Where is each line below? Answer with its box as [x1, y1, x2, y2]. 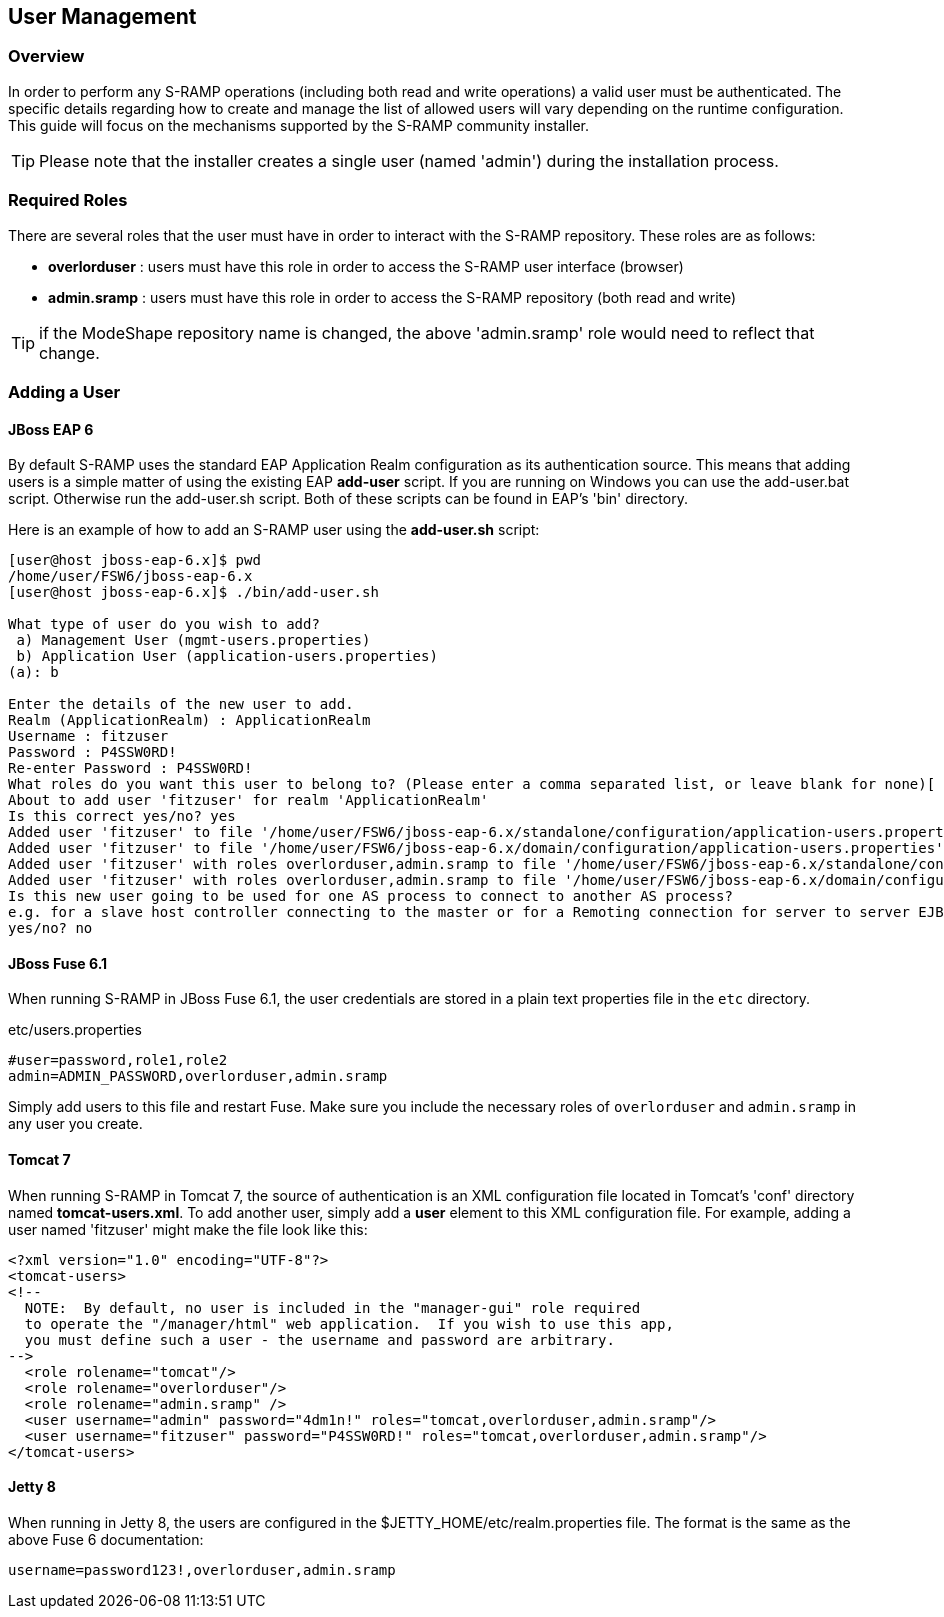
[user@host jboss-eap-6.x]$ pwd [8, 552, 261, 569]
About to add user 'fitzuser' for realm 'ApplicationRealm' [8, 792, 489, 809]
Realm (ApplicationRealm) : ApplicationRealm [8, 712, 371, 729]
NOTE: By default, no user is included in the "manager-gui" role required [24, 1299, 641, 1316]
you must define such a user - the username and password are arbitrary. [24, 1331, 615, 1348]
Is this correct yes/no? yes [8, 808, 236, 825]
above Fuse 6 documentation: [8, 1530, 204, 1548]
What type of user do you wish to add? [8, 616, 320, 633]
